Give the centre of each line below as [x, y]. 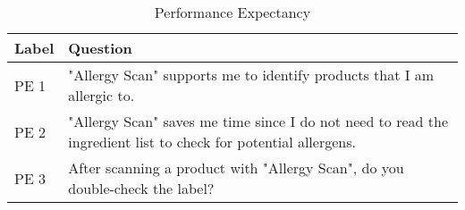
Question [100, 48]
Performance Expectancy [232, 12]
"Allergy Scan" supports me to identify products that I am [251, 75]
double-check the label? [141, 188]
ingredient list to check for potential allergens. [212, 142]
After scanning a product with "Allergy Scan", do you [236, 168]
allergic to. [101, 95]
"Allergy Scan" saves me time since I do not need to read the [258, 121]
